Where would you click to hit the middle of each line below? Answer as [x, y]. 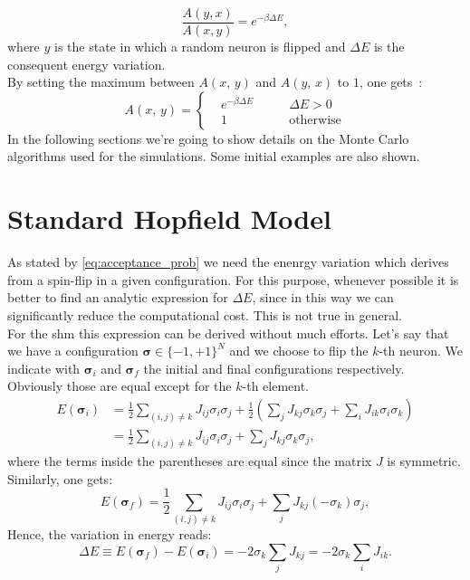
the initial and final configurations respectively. [274, 368]
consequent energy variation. [86, 64]
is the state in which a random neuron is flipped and [200, 47]
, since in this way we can [323, 297]
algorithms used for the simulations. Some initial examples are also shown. [214, 156]
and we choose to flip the [299, 351]
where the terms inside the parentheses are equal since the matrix [190, 461]
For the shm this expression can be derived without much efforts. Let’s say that [228, 333]
